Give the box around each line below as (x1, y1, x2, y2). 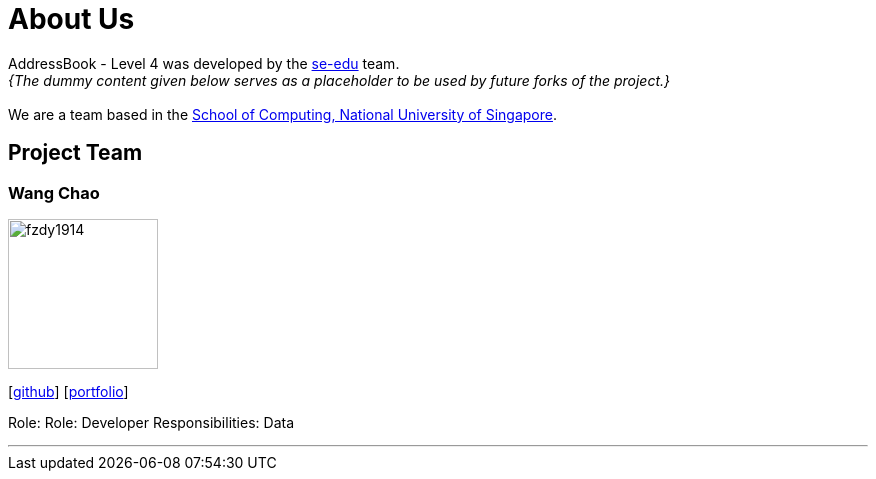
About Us (8, 2, 135, 36)
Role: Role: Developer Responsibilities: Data (8, 413, 295, 431)
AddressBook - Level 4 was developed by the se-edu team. (8, 54, 400, 72)
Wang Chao (8, 182, 100, 203)
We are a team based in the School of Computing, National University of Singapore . (8, 105, 558, 123)
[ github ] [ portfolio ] (8, 382, 129, 400)
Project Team (8, 140, 143, 166)
